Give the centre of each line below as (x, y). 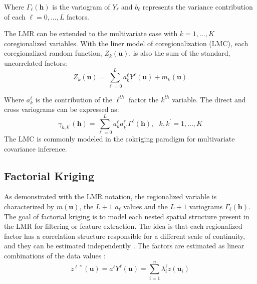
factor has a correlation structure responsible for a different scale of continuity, (124, 236)
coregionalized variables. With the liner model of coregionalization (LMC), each (126, 43)
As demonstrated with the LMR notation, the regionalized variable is (110, 196)
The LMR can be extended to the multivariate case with (91, 33)
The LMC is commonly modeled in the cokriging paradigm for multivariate (119, 138)
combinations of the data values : (55, 255)
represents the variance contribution (198, 7)
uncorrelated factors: (36, 62)
